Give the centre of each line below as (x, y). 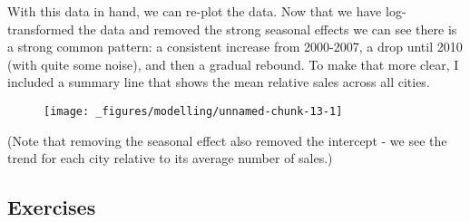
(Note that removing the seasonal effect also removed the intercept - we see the (227, 140)
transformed (41, 29)
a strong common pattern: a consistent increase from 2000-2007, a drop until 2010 (235, 47)
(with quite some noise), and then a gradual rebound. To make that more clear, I (233, 64)
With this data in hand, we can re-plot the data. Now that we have (195, 11)
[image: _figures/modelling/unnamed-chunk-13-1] (193, 111)
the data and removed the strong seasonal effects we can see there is (268, 29)
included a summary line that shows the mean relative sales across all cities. (219, 82)
